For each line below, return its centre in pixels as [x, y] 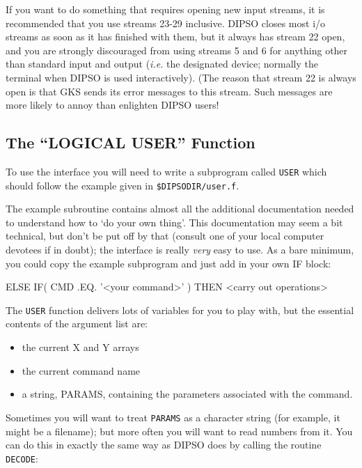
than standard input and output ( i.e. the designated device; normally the [162, 64]
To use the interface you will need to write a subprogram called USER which [166, 171]
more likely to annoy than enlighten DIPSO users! [112, 105]
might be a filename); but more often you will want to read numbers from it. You [179, 431]
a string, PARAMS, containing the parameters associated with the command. [187, 394]
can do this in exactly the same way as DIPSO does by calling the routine [164, 445]
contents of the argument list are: [77, 323]
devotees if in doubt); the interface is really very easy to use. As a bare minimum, [180, 250]
